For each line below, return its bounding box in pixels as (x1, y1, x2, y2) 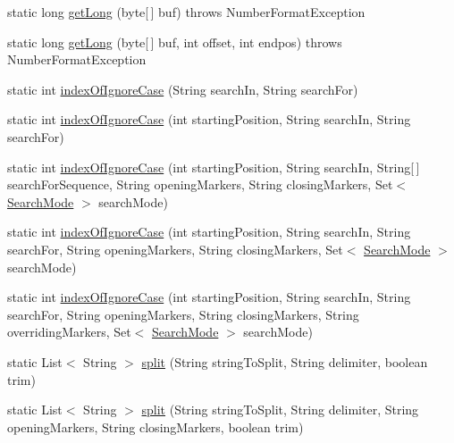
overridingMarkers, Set (7, 322, 131, 341)
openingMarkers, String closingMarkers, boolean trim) (7, 417, 304, 436)
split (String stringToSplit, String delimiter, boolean (141, 352, 428, 371)
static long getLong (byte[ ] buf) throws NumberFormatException (7, 3, 366, 21)
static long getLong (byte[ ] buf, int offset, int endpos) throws (7, 32, 342, 51)
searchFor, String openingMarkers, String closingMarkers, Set (7, 239, 343, 258)
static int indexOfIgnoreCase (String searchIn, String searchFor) (7, 79, 358, 98)
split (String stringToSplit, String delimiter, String (141, 400, 419, 419)
